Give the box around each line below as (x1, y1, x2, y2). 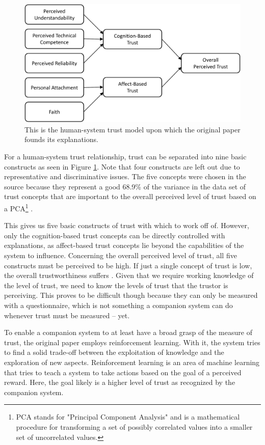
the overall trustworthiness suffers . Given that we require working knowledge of (4, 270, 254, 281)
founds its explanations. (24, 134, 98, 145)
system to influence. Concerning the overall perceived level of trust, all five (4, 250, 237, 261)
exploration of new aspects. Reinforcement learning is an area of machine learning (4, 357, 260, 367)
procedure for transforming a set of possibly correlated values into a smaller (16, 421, 253, 432)
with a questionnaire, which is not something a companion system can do (4, 300, 233, 311)
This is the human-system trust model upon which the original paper (24, 124, 241, 134)
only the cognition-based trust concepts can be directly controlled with (4, 230, 225, 240)
